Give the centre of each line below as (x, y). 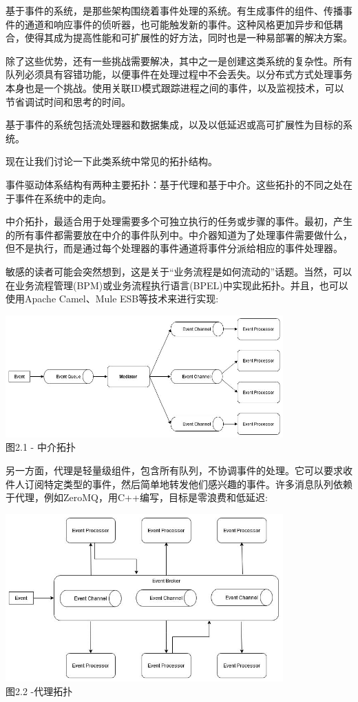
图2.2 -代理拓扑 (39, 691)
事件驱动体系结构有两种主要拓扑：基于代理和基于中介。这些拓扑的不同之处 (174, 184)
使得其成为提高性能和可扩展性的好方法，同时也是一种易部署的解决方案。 (188, 38)
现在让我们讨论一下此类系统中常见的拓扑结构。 (112, 161)
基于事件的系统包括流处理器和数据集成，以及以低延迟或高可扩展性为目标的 (174, 125)
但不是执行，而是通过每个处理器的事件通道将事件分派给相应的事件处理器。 (174, 248)
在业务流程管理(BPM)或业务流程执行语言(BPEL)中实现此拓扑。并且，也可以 (177, 285)
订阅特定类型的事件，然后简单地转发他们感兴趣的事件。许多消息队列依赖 (188, 484)
